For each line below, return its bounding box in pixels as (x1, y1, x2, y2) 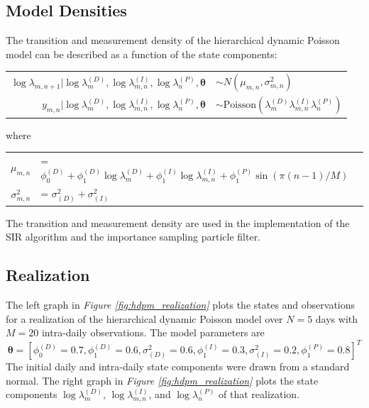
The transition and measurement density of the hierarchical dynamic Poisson (6, 33, 340, 48)
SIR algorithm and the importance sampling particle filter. (6, 229, 261, 244)
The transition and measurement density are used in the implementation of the (6, 215, 350, 230)
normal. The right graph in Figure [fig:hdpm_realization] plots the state (6, 373, 319, 387)
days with (315, 311, 358, 326)
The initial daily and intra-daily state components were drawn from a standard (6, 359, 350, 374)
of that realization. (219, 387, 300, 402)
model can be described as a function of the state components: (6, 46, 277, 61)
